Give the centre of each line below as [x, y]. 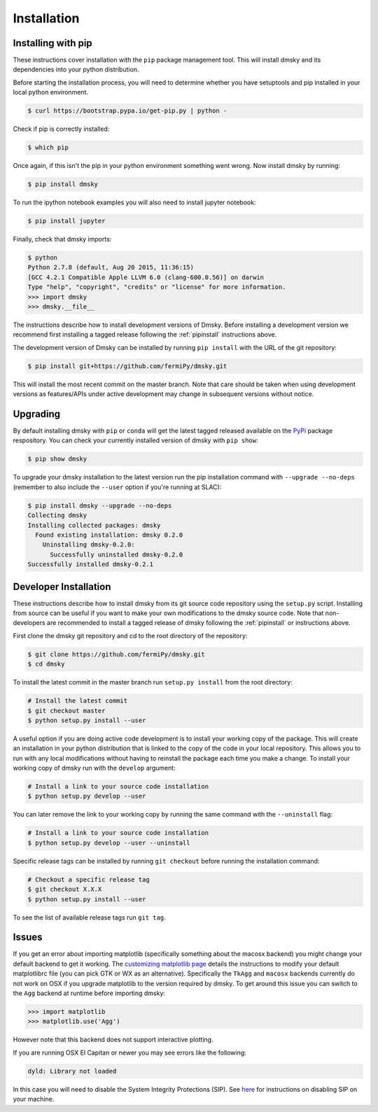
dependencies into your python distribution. [76, 69]
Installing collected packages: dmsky [94, 525]
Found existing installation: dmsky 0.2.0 [109, 535]
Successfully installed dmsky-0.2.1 [91, 564]
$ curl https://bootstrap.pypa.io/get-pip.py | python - [127, 111]
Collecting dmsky [57, 515]
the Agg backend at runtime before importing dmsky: [89, 993]
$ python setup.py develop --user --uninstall [109, 843]
